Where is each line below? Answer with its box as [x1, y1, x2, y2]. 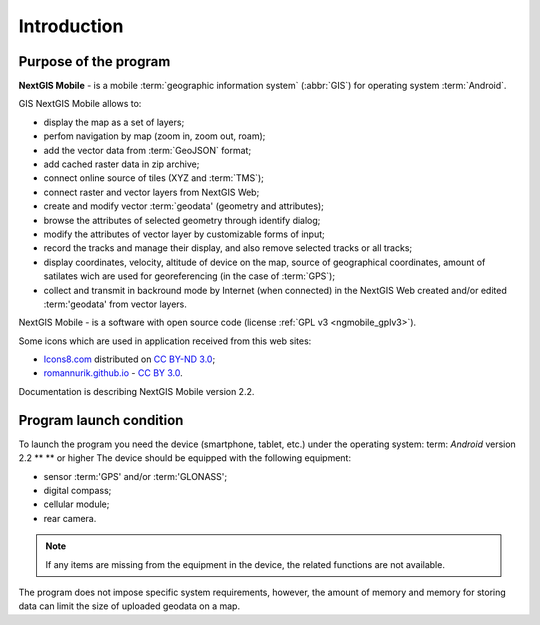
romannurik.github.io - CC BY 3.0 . [43, 367, 184, 379]
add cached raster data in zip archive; [43, 158, 200, 170]
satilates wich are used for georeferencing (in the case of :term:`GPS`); [43, 270, 335, 282]
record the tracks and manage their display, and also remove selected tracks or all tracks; [43, 242, 413, 254]
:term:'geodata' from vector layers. [43, 298, 187, 310]
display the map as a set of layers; [43, 116, 185, 128]
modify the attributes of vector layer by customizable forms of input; [43, 228, 325, 240]
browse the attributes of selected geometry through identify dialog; [43, 214, 321, 226]
